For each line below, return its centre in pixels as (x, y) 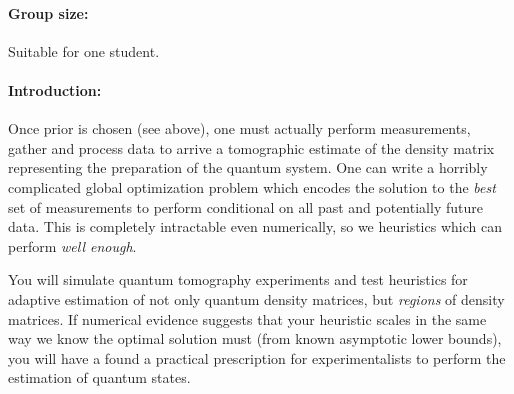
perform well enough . (72, 245)
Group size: (48, 12)
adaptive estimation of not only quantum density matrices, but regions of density (256, 298)
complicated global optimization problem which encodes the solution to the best (252, 186)
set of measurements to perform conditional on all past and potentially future (245, 206)
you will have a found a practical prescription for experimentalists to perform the (257, 357)
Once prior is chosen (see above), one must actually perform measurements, (239, 128)
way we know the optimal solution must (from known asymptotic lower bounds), (255, 338)
